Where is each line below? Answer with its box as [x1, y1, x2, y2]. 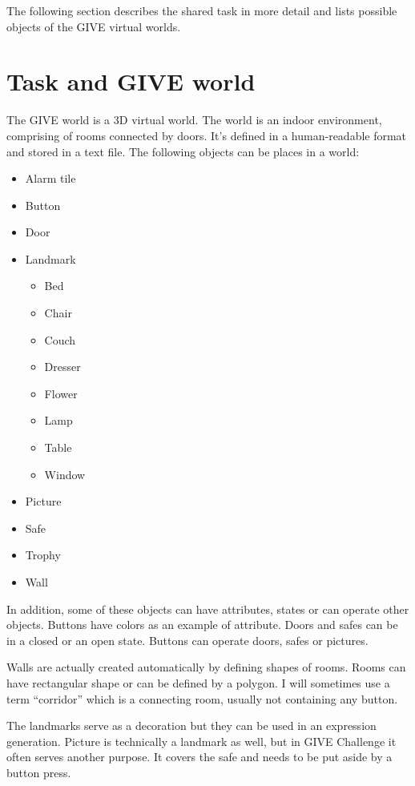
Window [44, 466, 86, 482]
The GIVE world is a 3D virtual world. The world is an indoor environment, [6, 111, 382, 128]
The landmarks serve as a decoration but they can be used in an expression [6, 717, 377, 734]
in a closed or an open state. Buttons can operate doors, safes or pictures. [6, 631, 369, 648]
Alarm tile [25, 170, 76, 187]
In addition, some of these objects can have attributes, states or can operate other [6, 600, 409, 617]
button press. [6, 764, 71, 780]
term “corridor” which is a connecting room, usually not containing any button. [6, 690, 398, 707]
